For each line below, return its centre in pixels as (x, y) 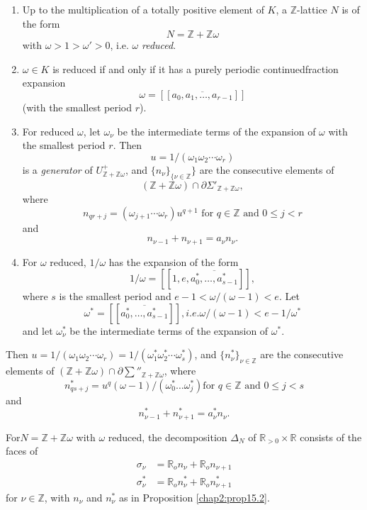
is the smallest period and (115, 296)
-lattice (312, 9)
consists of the (331, 437)
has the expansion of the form (174, 261)
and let (38, 330)
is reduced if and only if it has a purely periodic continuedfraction (196, 68)
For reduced (48, 131)
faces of (22, 451)
